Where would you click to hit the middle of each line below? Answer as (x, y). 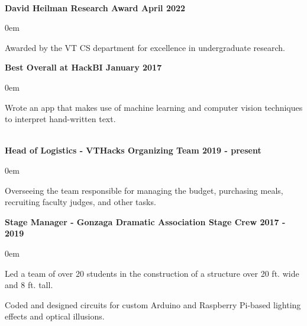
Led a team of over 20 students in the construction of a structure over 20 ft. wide (152, 273)
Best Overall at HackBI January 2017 (83, 67)
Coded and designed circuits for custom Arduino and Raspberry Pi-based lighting (153, 304)
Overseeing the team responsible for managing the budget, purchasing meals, (144, 190)
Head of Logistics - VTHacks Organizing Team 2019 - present (133, 150)
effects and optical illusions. (55, 316)
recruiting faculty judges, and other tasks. (80, 202)
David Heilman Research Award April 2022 (95, 7)
